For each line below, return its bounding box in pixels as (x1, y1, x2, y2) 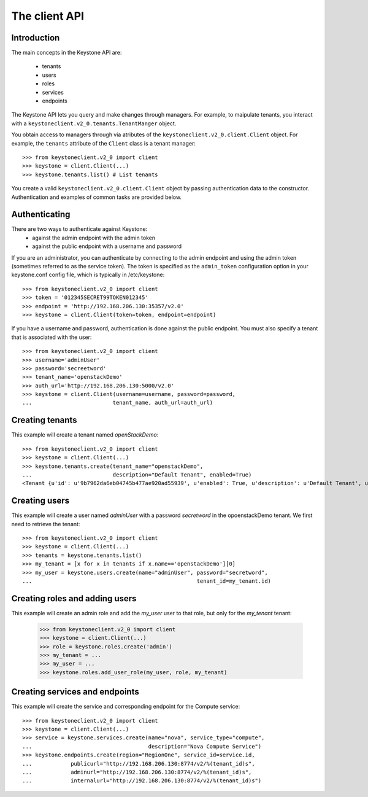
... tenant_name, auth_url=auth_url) (22, 399, 213, 406)
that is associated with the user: (11, 333, 92, 341)
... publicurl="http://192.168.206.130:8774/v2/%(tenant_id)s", (22, 760, 255, 767)
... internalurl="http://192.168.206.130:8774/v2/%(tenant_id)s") (22, 777, 262, 784)
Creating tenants (11, 415, 77, 426)
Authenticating (11, 209, 71, 220)
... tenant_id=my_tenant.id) (22, 577, 272, 585)
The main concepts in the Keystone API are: (11, 49, 122, 56)
